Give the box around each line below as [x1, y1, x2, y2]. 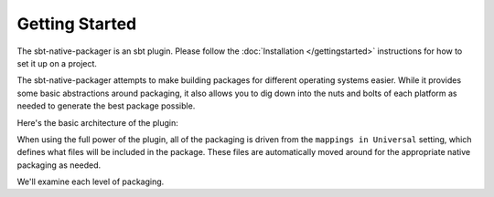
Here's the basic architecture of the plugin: [16, 117, 178, 128]
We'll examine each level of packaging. [16, 176, 165, 187]
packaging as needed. [16, 160, 102, 171]
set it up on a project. [16, 57, 98, 68]
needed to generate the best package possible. [16, 100, 196, 111]
